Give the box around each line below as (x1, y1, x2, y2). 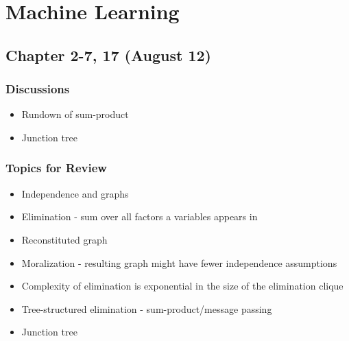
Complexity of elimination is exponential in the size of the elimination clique (21, 279, 344, 293)
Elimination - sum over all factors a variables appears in (21, 209, 258, 224)
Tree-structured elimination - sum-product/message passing (21, 301, 272, 316)
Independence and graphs (21, 186, 129, 200)
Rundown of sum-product (21, 107, 129, 121)
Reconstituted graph (21, 232, 108, 246)
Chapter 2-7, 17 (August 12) (5, 44, 211, 65)
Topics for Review (5, 159, 107, 176)
